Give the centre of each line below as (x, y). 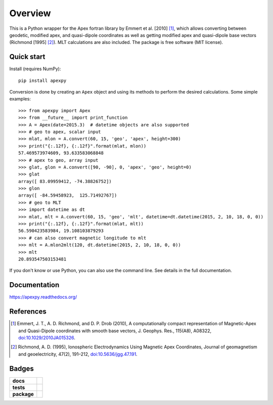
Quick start (27, 57)
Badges (21, 368)
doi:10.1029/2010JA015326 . (47, 337)
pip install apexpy (42, 80)
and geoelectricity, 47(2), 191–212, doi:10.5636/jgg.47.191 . (78, 354)
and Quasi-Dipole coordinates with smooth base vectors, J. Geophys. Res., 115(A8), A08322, (115, 331)
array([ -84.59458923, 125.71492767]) (68, 195)
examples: (20, 99)
